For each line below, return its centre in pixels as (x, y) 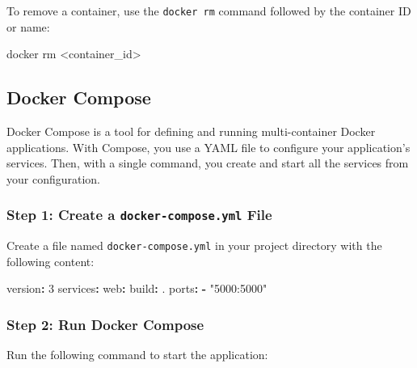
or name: (28, 26)
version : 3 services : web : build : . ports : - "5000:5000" (137, 288)
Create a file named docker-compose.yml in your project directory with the (194, 245)
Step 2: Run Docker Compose (105, 324)
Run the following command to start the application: (137, 355)
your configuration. (54, 178)
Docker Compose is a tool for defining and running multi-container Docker (191, 131)
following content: (51, 261)
